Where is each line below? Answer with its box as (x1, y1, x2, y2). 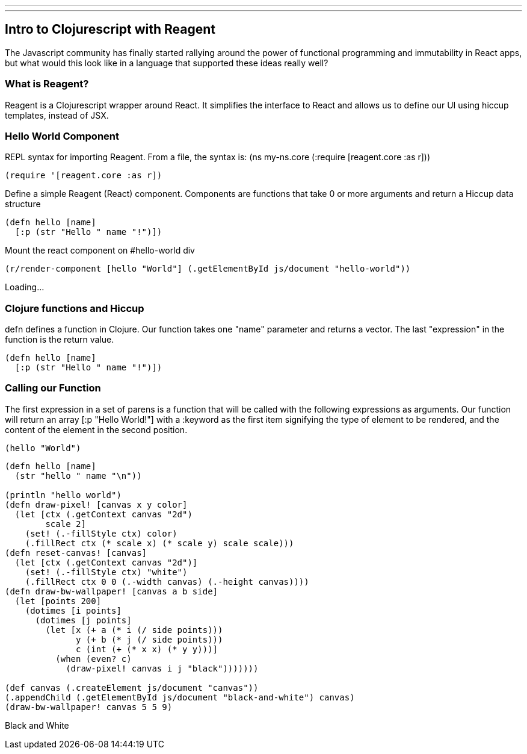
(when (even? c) (55, 653, 132, 664)
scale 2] (45, 519, 86, 529)
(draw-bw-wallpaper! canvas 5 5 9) (5, 702, 173, 712)
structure (5, 199, 41, 210)
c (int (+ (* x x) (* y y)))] (76, 644, 218, 654)
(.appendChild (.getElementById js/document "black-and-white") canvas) (5, 692, 355, 702)
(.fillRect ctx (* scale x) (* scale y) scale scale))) (25, 538, 294, 548)
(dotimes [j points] (35, 615, 132, 625)
